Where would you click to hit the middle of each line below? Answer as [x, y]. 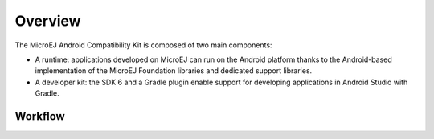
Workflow [40, 116]
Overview [48, 21]
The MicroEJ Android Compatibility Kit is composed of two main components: [143, 45]
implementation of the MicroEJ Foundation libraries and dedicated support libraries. [174, 71]
